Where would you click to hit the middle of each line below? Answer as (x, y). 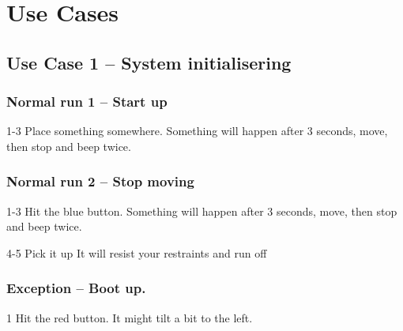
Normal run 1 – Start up (87, 102)
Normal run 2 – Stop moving (100, 181)
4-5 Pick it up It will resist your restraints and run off (137, 252)
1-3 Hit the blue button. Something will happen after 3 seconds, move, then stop (202, 211)
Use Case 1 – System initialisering (149, 62)
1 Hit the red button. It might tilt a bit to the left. (130, 317)
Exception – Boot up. (76, 288)
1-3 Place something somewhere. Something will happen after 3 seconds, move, (197, 131)
